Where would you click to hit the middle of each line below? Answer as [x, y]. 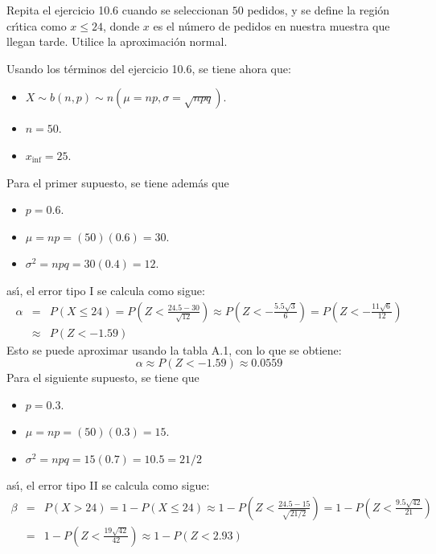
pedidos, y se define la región [319, 10]
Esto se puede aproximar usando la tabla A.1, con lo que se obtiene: [174, 349]
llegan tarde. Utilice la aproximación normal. [117, 41]
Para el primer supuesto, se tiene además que [118, 182]
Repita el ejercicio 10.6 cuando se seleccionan [118, 10]
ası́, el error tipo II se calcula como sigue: [108, 484]
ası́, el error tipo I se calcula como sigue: [106, 290]
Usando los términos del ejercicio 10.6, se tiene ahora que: [149, 68]
